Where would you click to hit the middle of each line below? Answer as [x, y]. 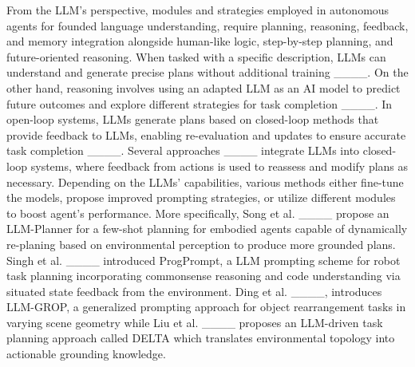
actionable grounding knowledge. [86, 354]
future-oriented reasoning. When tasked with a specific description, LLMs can [196, 56]
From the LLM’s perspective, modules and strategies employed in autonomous [198, 10]
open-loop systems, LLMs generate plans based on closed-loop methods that [193, 119]
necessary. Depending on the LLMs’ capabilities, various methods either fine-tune [205, 182]
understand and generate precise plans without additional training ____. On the [207, 72]
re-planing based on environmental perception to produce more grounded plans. [201, 244]
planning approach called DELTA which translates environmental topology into [201, 338]
